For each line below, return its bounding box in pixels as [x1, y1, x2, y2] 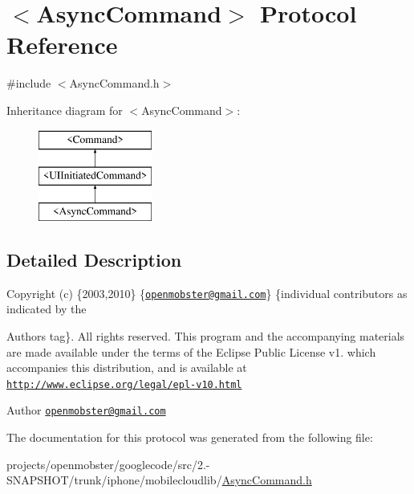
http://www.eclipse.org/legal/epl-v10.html [6, 378, 242, 390]
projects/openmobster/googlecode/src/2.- [6, 455, 210, 472]
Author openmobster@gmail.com [6, 402, 166, 418]
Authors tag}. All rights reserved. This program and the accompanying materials [6, 327, 405, 344]
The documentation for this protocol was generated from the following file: [6, 429, 373, 446]
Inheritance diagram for [6, 101, 123, 118]
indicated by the [6, 300, 87, 317]
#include [6, 75, 51, 92]
